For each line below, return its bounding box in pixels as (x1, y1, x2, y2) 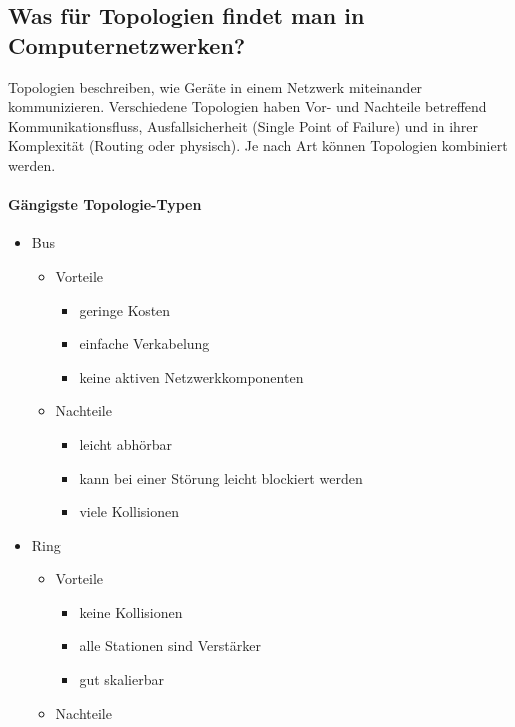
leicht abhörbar (79, 433, 173, 454)
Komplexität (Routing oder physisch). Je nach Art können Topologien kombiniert (8, 135, 508, 156)
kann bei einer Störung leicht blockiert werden (79, 467, 363, 488)
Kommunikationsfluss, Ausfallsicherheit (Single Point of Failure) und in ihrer (8, 115, 479, 136)
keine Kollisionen (79, 601, 183, 622)
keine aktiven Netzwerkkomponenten (79, 366, 304, 387)
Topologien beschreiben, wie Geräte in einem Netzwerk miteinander (8, 76, 423, 97)
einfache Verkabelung (79, 333, 210, 354)
